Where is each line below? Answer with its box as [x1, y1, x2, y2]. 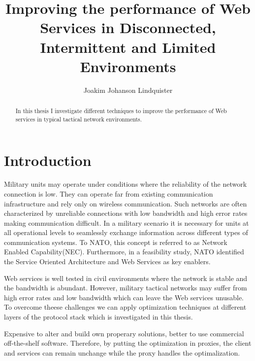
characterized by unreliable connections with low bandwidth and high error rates [4, 208, 248, 218]
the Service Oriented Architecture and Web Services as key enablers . [4, 256, 211, 267]
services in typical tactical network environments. [15, 115, 142, 123]
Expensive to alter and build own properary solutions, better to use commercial [4, 328, 244, 338]
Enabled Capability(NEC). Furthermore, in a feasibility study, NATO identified [4, 246, 244, 257]
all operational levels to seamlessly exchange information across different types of [4, 227, 248, 238]
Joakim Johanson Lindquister [83, 84, 173, 95]
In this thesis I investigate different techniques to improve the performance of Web [15, 107, 227, 115]
